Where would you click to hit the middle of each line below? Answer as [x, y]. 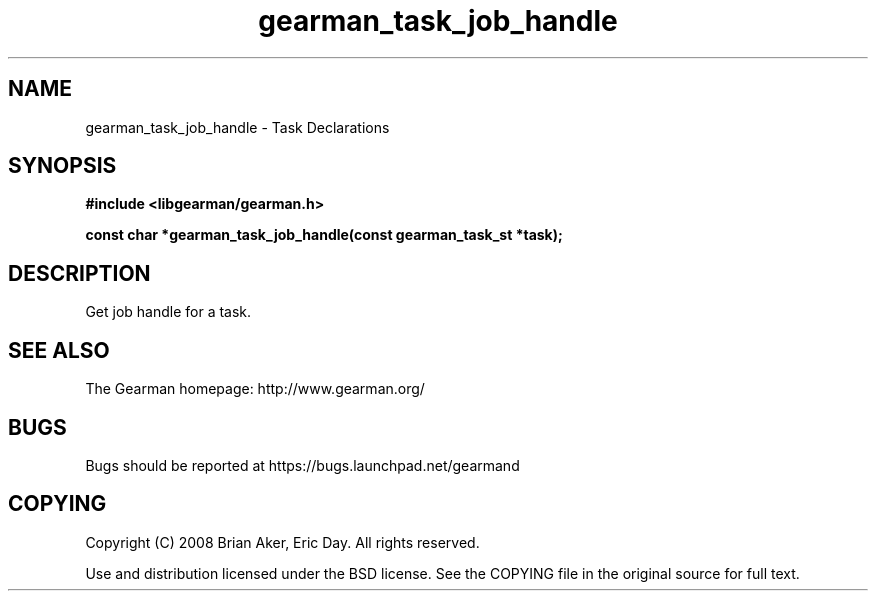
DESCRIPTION [79, 273]
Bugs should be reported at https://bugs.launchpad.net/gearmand [302, 465]
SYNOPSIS [62, 166]
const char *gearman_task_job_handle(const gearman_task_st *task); [324, 235]
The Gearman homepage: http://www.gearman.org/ [255, 389]
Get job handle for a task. [168, 312]
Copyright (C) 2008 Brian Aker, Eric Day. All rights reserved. [282, 542]
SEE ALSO [59, 350]
